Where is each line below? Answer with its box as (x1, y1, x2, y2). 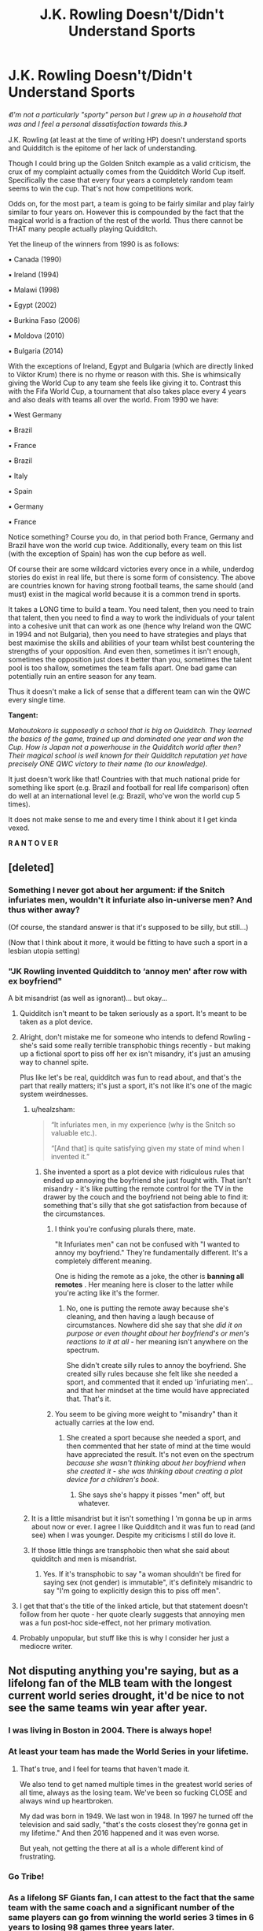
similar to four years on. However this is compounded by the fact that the (8, 207, 245, 217)
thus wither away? (8, 904, 80, 915)
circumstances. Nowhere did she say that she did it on (66, 1320, 243, 1329)
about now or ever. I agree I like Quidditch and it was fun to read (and (31, 1521, 255, 1531)
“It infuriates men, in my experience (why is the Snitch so (50, 1120, 236, 1129)
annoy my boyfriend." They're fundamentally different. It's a (54, 1247, 249, 1257)
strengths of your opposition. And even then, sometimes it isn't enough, (8, 646, 240, 655)
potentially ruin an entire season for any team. (8, 671, 157, 680)
